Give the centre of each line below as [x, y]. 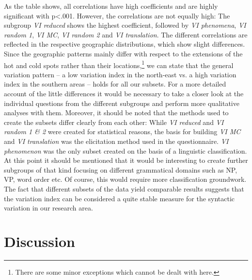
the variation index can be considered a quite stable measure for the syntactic [119, 198]
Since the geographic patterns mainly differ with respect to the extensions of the [123, 53]
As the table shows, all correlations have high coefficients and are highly [111, 6]
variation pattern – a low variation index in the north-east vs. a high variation [120, 74]
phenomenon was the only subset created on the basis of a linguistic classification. [126, 150]
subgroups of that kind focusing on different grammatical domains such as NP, [121, 169]
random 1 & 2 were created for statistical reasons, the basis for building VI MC [122, 131]
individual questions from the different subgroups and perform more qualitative [122, 103]
